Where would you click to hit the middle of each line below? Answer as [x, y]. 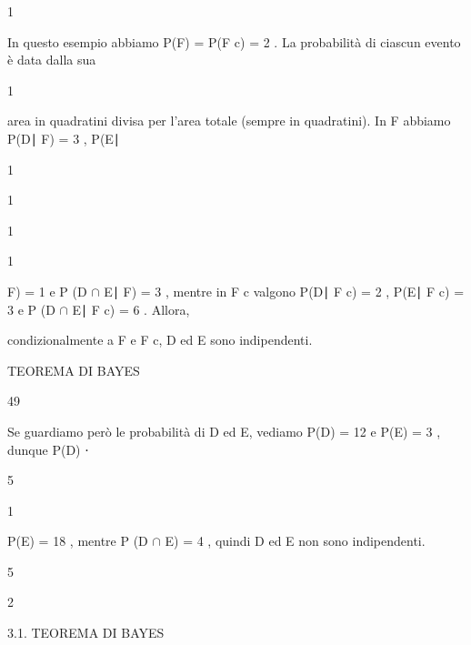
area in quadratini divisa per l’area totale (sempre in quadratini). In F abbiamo [229, 121]
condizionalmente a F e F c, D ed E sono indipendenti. [160, 340]
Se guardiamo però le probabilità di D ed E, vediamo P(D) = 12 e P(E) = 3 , [224, 431]
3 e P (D [31, 309]
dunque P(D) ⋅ [48, 449]
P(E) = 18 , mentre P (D [78, 541]
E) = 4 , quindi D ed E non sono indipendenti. [295, 541]
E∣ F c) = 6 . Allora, [131, 309]
